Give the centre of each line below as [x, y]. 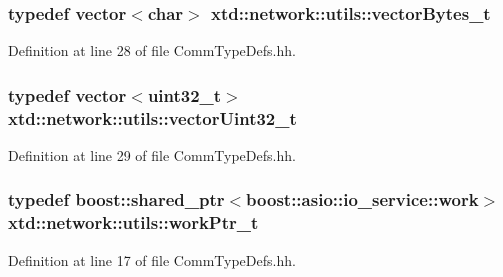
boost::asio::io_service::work [362, 199]
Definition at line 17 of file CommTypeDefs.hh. [152, 259]
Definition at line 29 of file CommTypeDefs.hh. [152, 154]
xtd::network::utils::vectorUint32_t [152, 117]
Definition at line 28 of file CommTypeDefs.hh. [152, 50]
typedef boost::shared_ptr [116, 199]
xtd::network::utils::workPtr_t [133, 222]
